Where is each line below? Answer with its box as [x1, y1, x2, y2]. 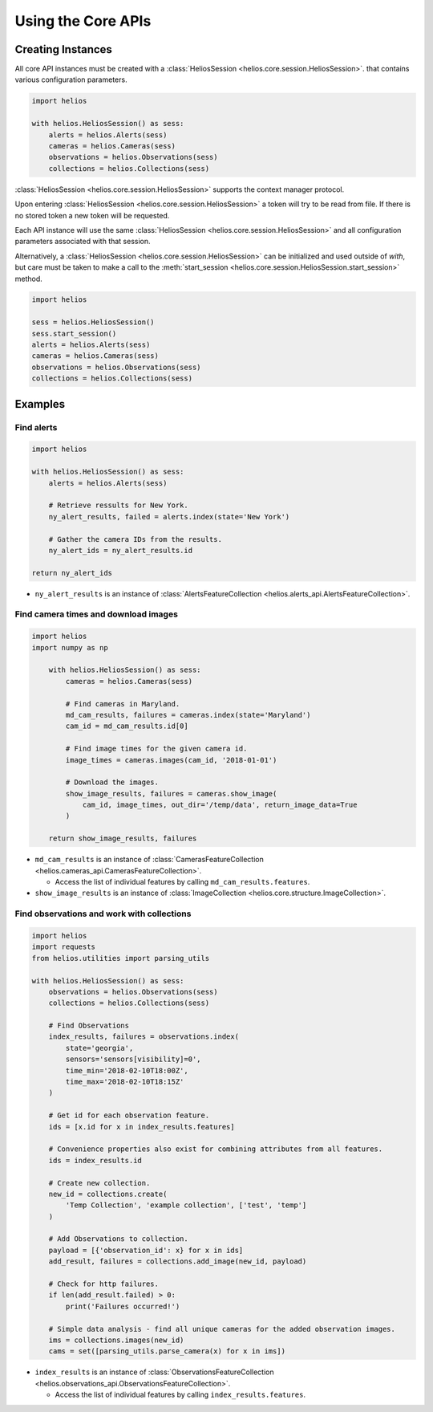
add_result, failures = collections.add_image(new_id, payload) [48, 1257, 307, 1266]
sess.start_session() [31, 329, 117, 338]
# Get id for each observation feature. [48, 1111, 210, 1120]
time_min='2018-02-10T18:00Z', [65, 1066, 188, 1075]
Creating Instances [14, 43, 112, 56]
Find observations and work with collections [14, 908, 192, 919]
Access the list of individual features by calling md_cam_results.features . [55, 877, 310, 886]
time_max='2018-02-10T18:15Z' [65, 1077, 184, 1087]
